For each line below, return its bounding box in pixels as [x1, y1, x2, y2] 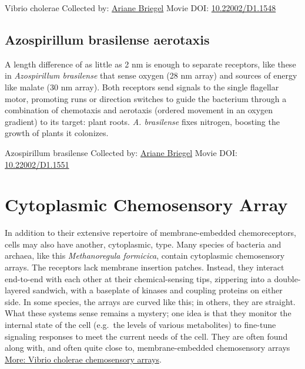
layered [5, 284, 31, 296]
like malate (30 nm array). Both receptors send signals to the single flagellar [5, 80, 279, 93]
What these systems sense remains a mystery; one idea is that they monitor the [5, 307, 291, 319]
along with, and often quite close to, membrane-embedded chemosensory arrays [5, 341, 290, 354]
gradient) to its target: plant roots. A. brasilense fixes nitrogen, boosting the [5, 115, 280, 127]
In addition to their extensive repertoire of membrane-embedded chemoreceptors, [5, 226, 296, 239]
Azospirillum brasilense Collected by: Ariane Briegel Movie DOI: [5, 146, 237, 158]
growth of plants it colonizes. [5, 127, 109, 139]
